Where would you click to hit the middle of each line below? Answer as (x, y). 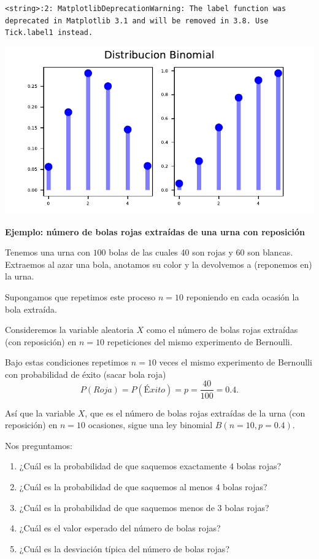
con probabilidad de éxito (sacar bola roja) (86, 374)
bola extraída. (31, 309)
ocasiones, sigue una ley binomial (150, 425)
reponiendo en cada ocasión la (243, 296)
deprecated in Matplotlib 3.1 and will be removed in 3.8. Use (137, 21)
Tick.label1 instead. (49, 33)
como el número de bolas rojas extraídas (222, 330)
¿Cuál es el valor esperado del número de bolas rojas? (120, 528)
